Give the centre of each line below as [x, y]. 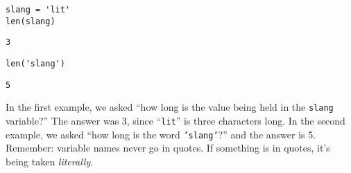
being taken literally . [50, 161]
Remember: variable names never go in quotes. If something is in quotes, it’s [168, 148]
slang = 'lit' [38, 10]
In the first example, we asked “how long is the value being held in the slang [170, 107]
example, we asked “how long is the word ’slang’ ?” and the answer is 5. [161, 134]
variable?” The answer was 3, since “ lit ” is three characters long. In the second [175, 120]
